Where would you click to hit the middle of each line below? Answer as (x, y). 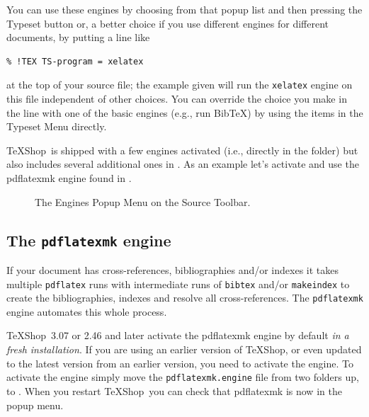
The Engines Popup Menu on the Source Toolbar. (143, 201)
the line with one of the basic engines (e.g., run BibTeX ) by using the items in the (185, 112)
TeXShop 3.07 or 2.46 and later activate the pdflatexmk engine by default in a (178, 335)
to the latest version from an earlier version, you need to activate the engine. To (180, 363)
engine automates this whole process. (87, 311)
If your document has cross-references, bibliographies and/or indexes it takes (172, 269)
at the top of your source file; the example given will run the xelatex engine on (180, 85)
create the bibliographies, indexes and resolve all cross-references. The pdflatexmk (185, 298)
